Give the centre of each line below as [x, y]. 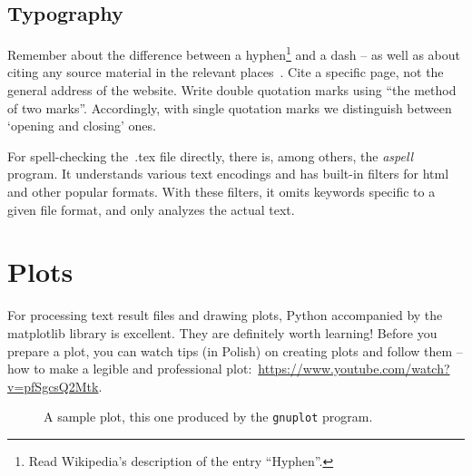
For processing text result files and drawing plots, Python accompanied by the [225, 315]
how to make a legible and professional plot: [130, 369]
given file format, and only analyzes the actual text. [151, 209]
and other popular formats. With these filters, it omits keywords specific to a [221, 192]
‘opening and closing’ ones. [82, 126]
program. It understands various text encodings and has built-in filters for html [228, 174]
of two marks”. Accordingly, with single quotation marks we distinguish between [230, 107]
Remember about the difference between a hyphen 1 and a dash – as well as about [234, 53]
